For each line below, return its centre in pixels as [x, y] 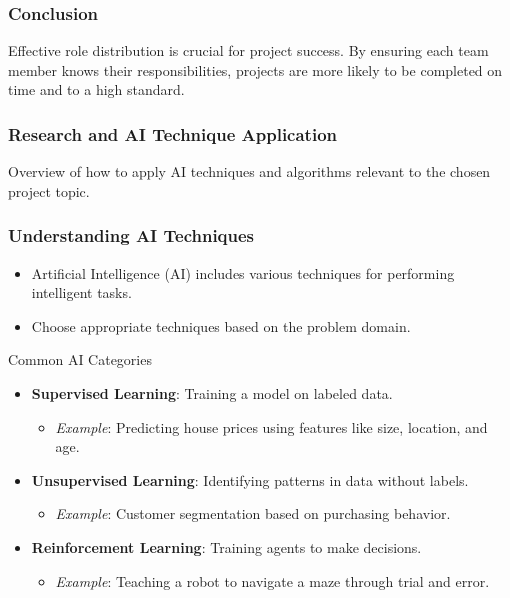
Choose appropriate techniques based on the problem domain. [221, 325]
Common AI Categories [80, 359]
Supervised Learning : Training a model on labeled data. [212, 393]
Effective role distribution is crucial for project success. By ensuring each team [248, 50]
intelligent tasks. [81, 292]
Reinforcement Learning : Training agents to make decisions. [226, 546]
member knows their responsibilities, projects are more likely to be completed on [255, 69]
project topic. [49, 190]
